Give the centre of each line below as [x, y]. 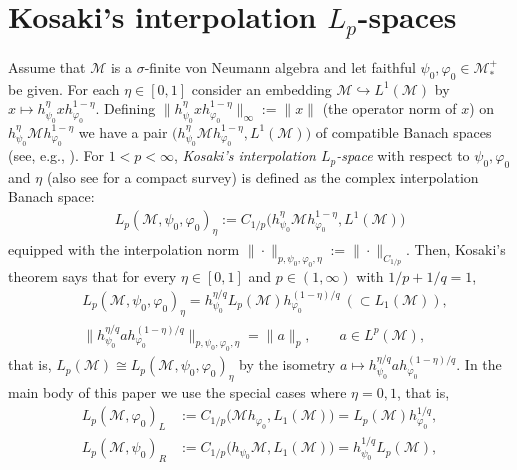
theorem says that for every [92, 275]
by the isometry [287, 364]
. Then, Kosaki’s [456, 248]
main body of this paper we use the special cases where [177, 392]
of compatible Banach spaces [403, 131]
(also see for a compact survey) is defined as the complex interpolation [262, 176]
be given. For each [64, 88]
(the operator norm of [389, 108]
